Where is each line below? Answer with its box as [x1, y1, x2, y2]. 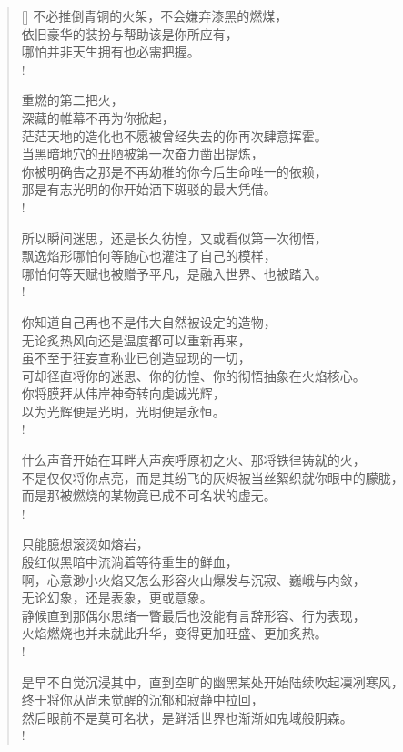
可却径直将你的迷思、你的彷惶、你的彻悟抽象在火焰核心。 [21, 366, 366, 385]
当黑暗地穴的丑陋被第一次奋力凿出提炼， [21, 144, 264, 163]
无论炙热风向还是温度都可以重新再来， [21, 330, 251, 349]
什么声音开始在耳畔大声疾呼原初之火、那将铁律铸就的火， [21, 450, 366, 469]
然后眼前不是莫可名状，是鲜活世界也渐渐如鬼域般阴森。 [21, 707, 353, 726]
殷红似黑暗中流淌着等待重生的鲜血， [21, 552, 238, 572]
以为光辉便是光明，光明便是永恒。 [21, 401, 226, 420]
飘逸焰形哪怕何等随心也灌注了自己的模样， [21, 246, 277, 265]
